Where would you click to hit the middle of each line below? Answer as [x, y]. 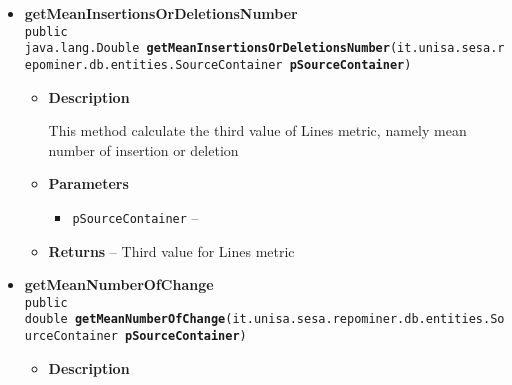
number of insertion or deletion [143, 149]
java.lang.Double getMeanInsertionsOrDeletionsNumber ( [211, 48]
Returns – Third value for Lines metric [171, 250]
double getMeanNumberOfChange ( [128, 319]
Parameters [88, 183]
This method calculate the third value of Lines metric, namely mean [257, 130]
